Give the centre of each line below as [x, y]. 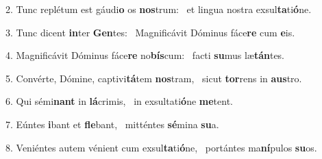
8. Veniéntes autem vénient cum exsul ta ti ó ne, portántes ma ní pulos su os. [161, 147]
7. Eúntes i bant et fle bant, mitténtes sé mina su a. [112, 124]
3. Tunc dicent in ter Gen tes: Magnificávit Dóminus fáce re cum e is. [150, 32]
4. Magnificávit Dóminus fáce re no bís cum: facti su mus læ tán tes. [145, 55]
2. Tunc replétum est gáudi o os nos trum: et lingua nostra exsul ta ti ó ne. [159, 9]
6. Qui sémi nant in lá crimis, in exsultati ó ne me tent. [119, 101]
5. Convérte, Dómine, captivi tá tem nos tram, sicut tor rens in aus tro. [154, 78]
